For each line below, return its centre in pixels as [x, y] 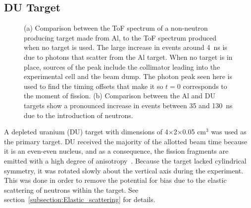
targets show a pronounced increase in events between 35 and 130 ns [128, 105]
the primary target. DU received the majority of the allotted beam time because [126, 141]
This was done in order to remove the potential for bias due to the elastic [115, 180]
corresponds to [205, 86]
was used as [229, 132]
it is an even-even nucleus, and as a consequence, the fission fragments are [116, 151]
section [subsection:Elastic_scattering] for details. [80, 199]
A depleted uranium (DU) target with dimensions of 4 [86, 132]
